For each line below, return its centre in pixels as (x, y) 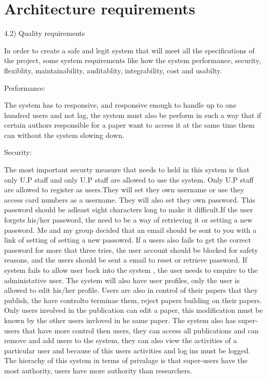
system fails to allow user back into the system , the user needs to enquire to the (131, 270)
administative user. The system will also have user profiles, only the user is (122, 280)
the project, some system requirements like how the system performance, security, (133, 60)
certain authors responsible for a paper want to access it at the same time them (129, 125)
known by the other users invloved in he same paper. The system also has (120, 320)
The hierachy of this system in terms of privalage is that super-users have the (126, 360)
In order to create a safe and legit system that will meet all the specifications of (129, 50)
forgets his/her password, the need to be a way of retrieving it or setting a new (128, 220)
